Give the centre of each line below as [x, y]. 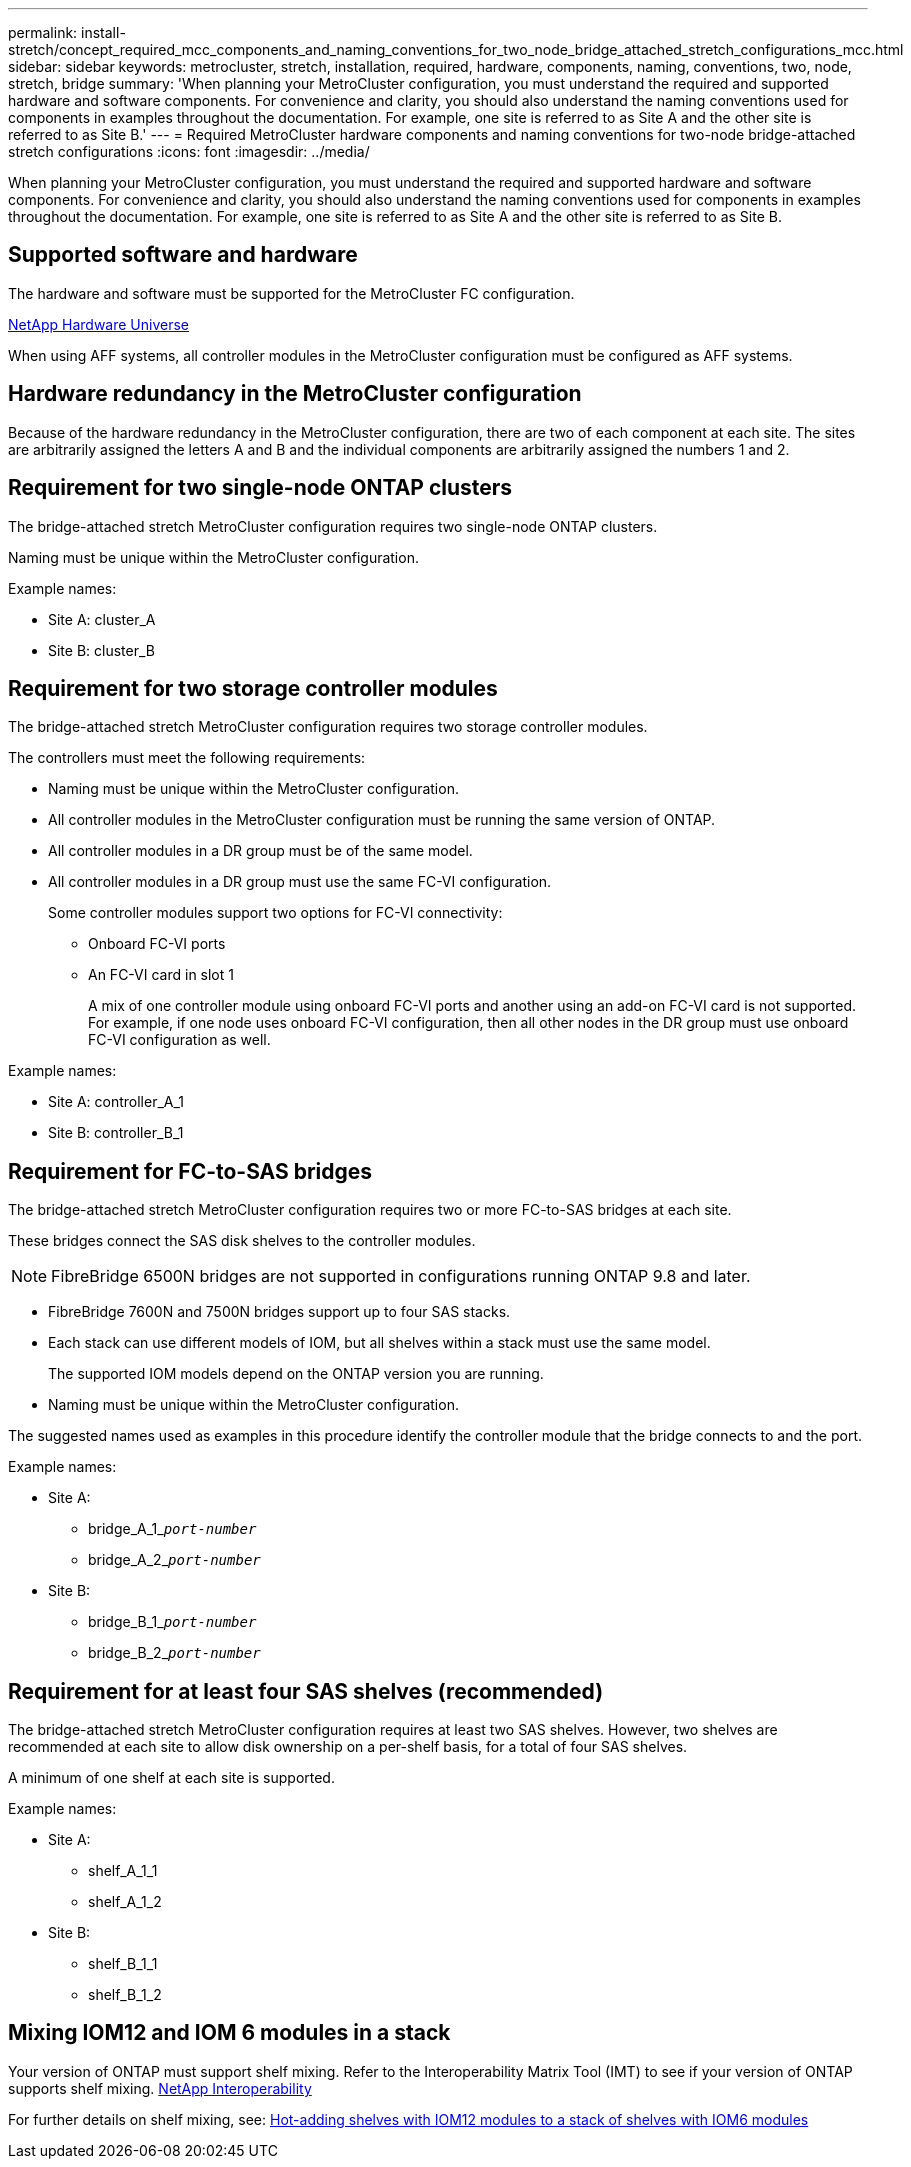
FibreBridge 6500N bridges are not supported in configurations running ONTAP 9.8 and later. [401, 1276]
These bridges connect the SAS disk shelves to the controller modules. [242, 1241]
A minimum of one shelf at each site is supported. [171, 1778]
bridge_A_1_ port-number [172, 1529]
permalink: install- [67, 32]
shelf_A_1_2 [125, 1902]
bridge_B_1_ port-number [172, 1622]
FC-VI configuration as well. [179, 1040]
